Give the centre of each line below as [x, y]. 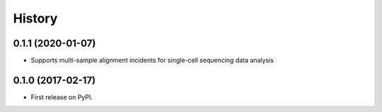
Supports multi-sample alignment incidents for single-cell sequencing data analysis [152, 61]
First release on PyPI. [62, 97]
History [35, 18]
